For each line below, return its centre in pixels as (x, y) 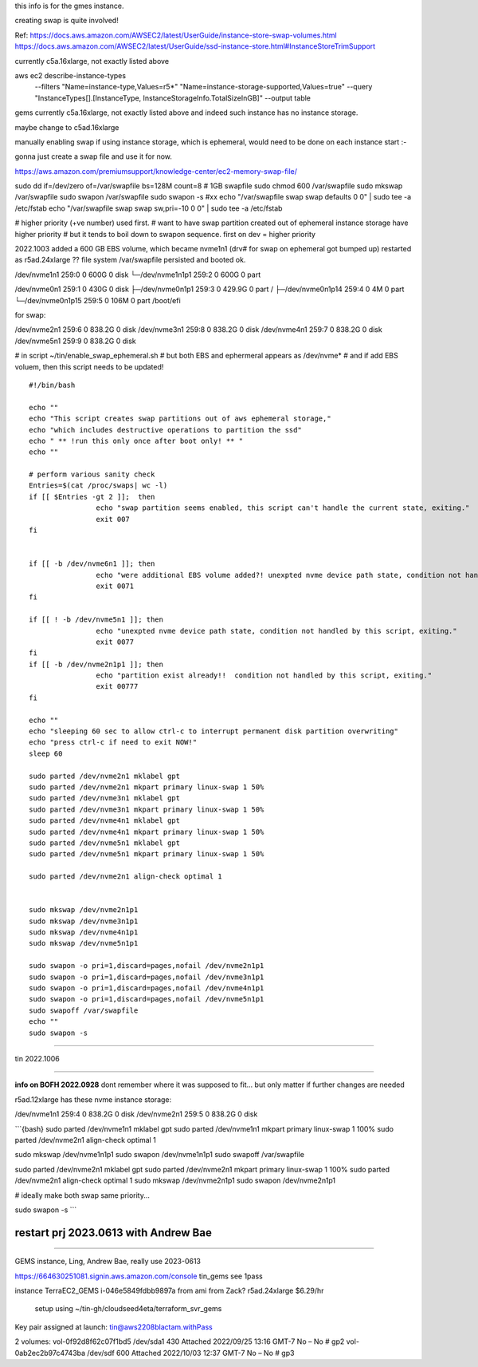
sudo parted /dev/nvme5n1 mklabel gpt (105, 843)
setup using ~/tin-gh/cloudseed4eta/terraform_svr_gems (128, 1309)
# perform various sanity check (92, 474)
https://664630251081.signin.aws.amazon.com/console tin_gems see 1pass (139, 1276)
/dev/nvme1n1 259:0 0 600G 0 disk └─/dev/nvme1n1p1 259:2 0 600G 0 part (138, 275)
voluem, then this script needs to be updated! (89, 366)
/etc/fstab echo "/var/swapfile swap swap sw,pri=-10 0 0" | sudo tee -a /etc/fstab (149, 208)
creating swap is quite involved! (67, 21)
